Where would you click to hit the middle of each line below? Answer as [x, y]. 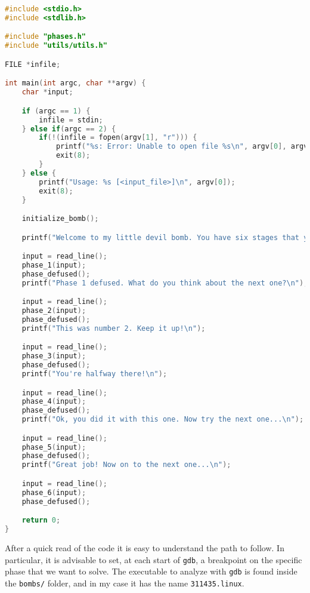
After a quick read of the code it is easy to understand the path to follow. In [145, 547]
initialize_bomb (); [60, 219]
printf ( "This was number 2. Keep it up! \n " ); [114, 328]
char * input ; [47, 92]
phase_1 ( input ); [54, 265]
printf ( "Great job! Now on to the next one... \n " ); [126, 465]
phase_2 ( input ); [54, 311]
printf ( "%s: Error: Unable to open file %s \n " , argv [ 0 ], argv [182, 147]
